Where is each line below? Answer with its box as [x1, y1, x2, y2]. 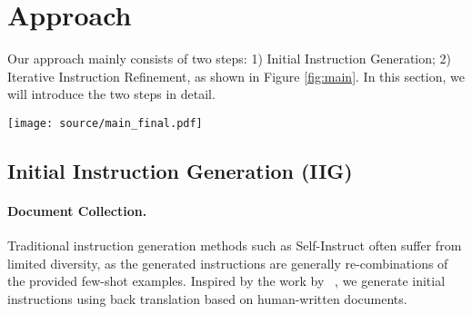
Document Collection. [7, 201, 147, 220]
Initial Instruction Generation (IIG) [7, 156, 353, 184]
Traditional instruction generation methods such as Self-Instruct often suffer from [7, 236, 462, 255]
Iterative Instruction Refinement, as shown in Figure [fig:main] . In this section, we [7, 66, 465, 85]
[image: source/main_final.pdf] [7, 116, 203, 130]
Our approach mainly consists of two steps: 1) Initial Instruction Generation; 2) [7, 49, 452, 68]
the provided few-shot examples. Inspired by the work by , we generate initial [7, 271, 446, 290]
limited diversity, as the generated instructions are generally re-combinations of [7, 253, 448, 272]
